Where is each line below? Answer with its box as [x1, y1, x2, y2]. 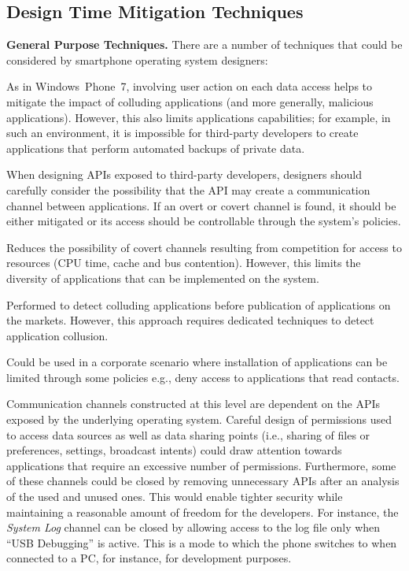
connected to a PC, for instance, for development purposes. [6, 550, 292, 566]
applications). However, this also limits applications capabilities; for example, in [6, 109, 391, 125]
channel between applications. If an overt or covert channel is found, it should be [6, 197, 396, 213]
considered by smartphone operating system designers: [6, 51, 268, 68]
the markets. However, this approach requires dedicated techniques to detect [6, 312, 374, 328]
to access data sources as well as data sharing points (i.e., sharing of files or [6, 426, 370, 443]
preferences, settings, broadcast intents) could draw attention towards [6, 442, 342, 458]
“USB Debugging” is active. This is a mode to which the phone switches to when [6, 534, 397, 551]
